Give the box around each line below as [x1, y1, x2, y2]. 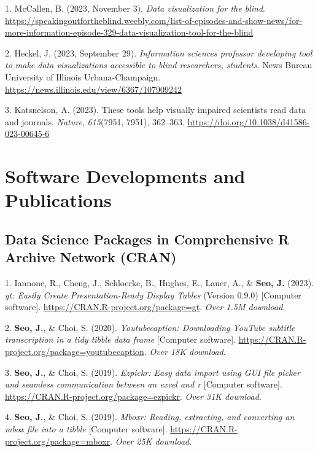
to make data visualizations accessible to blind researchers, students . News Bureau [5, 58, 312, 71]
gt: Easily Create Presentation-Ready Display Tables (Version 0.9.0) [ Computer [5, 288, 301, 301]
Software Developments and [5, 163, 246, 189]
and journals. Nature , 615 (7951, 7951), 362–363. [5, 115, 185, 128]
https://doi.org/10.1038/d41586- [187, 115, 310, 128]
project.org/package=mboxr [5, 434, 111, 447]
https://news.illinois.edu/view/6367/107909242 [5, 82, 182, 95]
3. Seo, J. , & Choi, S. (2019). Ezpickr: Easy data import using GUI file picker [5, 365, 300, 378]
